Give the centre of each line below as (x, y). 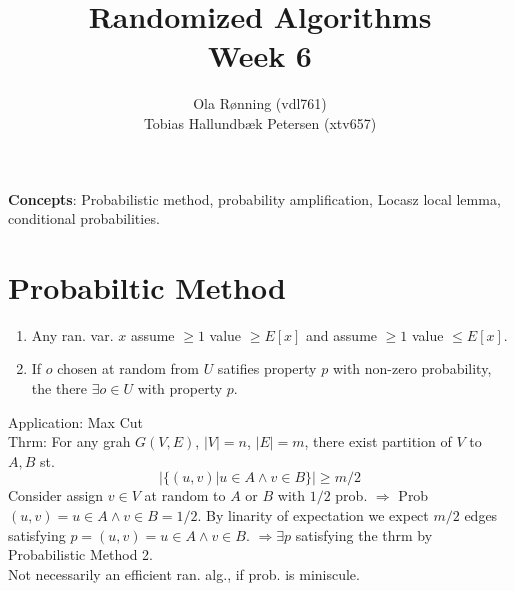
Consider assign (56, 495)
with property (180, 388)
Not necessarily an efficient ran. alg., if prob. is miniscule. (184, 573)
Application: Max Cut (75, 421)
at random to (185, 495)
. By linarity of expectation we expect (313, 514)
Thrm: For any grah (69, 441)
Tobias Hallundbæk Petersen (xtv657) (260, 122)
